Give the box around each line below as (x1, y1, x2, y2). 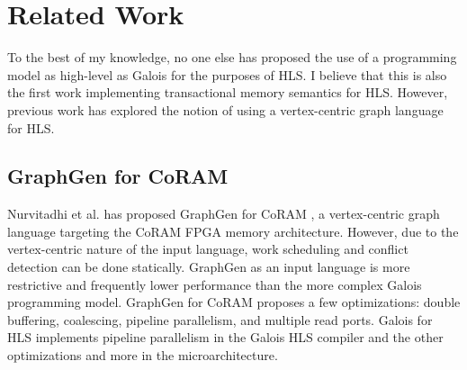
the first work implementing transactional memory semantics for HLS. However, (7, 83, 448, 102)
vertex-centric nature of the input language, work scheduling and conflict (7, 239, 409, 258)
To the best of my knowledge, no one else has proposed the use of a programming (7, 48, 457, 67)
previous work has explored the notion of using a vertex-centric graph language (7, 100, 444, 119)
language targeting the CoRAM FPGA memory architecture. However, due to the (7, 221, 459, 240)
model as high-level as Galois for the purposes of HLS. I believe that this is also (7, 65, 447, 84)
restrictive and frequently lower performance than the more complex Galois (7, 275, 422, 293)
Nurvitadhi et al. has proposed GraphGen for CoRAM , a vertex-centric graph (7, 204, 440, 223)
